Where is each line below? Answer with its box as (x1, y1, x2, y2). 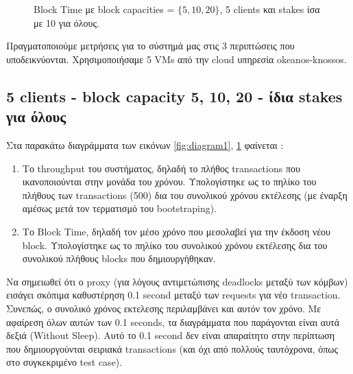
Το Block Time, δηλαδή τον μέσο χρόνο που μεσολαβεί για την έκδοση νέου (22, 224, 331, 238)
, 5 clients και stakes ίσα (219, 2, 320, 16)
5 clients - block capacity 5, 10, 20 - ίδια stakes (6, 85, 343, 106)
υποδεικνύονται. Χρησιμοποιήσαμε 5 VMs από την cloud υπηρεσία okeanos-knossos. (6, 51, 347, 66)
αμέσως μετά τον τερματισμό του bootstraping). (22, 201, 217, 215)
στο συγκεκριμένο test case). (6, 355, 123, 369)
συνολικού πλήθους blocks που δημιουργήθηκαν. (22, 251, 216, 266)
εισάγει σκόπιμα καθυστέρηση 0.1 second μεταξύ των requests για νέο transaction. (6, 288, 341, 302)
